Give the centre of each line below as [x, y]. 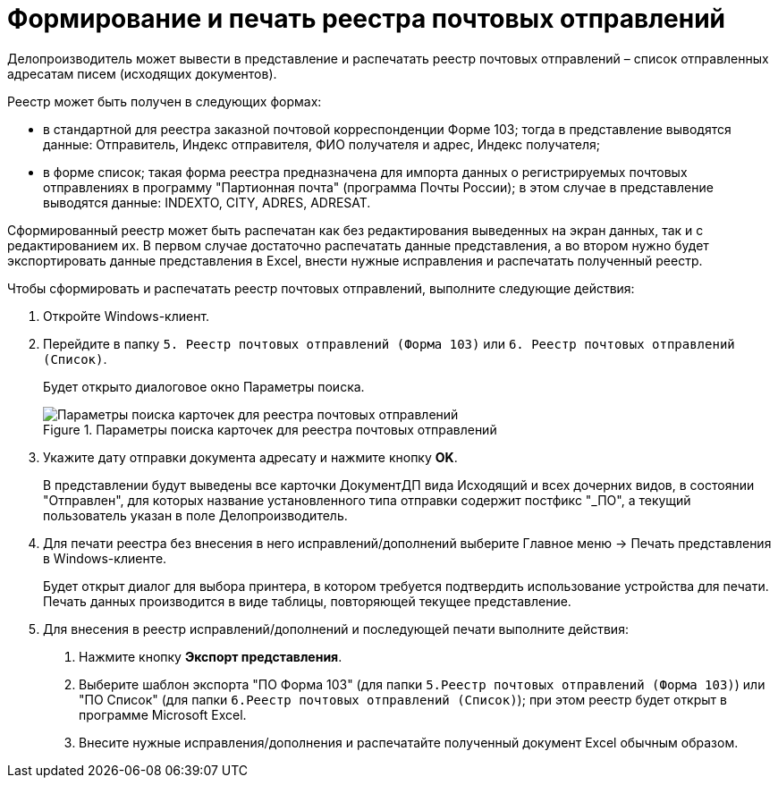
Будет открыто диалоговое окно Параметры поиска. [204, 386]
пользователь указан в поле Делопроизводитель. [195, 515]
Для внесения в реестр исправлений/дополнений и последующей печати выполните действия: [336, 629]
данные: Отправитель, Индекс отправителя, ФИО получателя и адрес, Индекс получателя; [321, 144]
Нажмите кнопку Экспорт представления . [211, 656]
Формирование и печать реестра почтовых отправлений [367, 19]
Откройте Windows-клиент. [127, 316]
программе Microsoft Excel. [163, 714]
